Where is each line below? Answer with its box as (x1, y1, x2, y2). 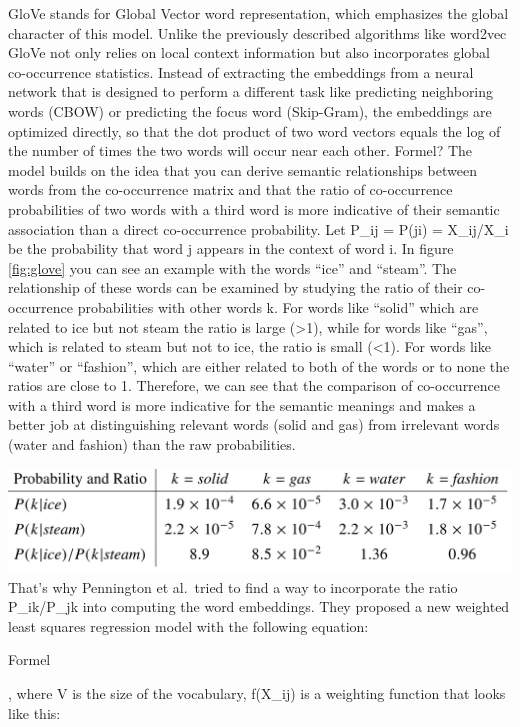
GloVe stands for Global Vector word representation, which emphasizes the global (8, 3, 509, 23)
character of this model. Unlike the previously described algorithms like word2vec (8, 22, 507, 43)
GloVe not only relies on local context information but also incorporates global (8, 42, 490, 63)
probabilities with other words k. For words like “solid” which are (77, 296, 479, 317)
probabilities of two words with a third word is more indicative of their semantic (8, 198, 500, 219)
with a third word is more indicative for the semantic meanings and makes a (8, 394, 476, 415)
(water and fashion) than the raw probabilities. (8, 434, 296, 455)
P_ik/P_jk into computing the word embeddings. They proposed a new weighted (8, 596, 510, 617)
